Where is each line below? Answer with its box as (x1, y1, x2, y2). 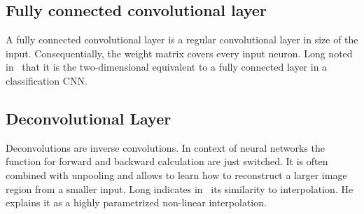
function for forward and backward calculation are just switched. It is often (6, 154, 328, 169)
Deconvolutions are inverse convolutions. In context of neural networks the (6, 140, 325, 155)
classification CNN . (6, 73, 87, 87)
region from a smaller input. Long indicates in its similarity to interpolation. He (6, 181, 353, 196)
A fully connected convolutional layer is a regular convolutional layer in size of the (6, 32, 358, 47)
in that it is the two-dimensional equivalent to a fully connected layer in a (6, 59, 328, 74)
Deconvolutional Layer (6, 107, 171, 129)
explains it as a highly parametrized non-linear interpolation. (6, 195, 267, 210)
